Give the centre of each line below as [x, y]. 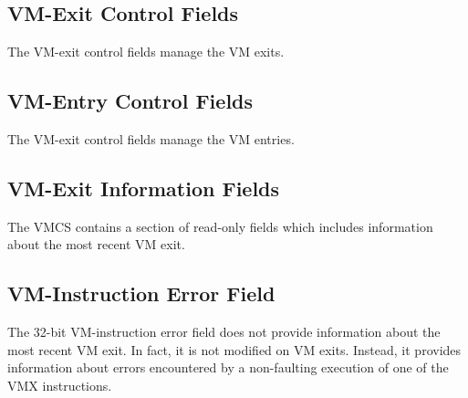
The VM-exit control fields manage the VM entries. [151, 139]
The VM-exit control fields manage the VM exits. [146, 52]
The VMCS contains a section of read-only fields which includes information [220, 226]
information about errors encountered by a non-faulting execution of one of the [228, 367]
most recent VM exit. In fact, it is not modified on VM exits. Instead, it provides [234, 349]
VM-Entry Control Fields [130, 101]
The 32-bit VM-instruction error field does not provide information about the [224, 332]
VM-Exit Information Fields [144, 188]
